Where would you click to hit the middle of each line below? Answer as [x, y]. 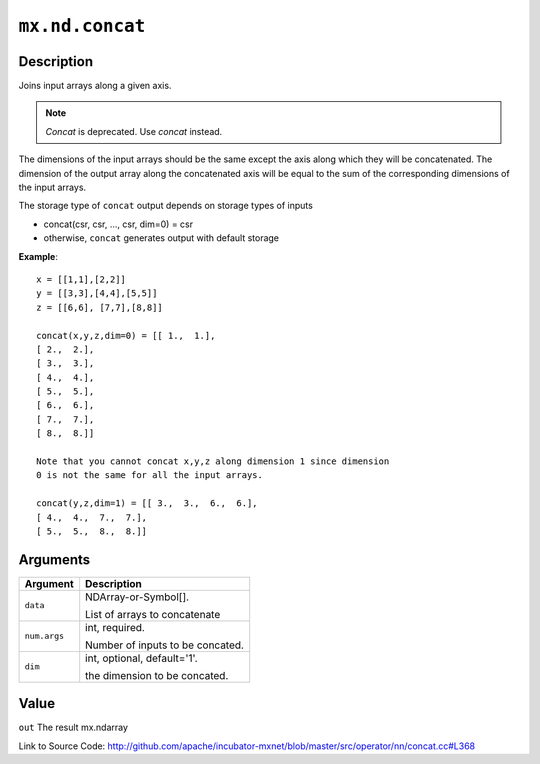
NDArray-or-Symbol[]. [137, 597]
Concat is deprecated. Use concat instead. [134, 131]
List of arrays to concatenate [153, 614]
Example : [38, 256]
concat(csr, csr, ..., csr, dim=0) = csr [118, 224]
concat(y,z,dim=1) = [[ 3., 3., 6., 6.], [147, 503]
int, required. [115, 627]
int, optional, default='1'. [142, 658]
